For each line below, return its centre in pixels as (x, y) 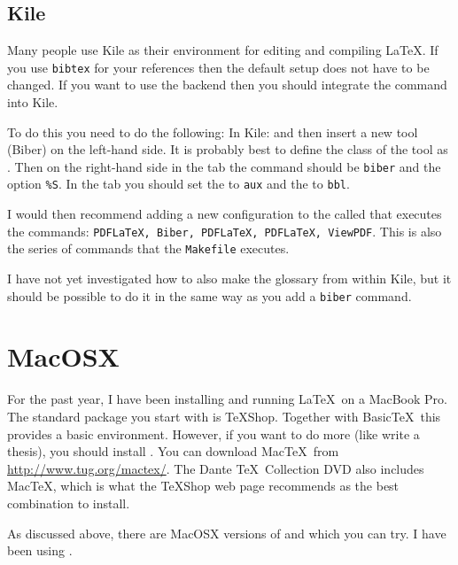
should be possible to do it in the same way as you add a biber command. (210, 295)
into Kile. (33, 102)
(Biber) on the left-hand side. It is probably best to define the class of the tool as (228, 149)
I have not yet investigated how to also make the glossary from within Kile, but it (229, 279)
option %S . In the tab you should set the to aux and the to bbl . (179, 184)
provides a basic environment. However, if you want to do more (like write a (213, 433)
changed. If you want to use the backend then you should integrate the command (227, 85)
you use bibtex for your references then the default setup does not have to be (218, 67)
